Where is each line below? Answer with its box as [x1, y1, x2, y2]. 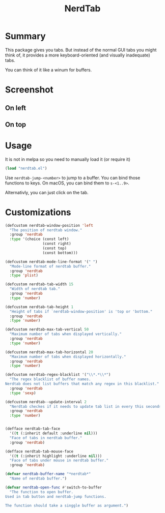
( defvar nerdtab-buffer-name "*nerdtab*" [5, 472, 91, 477]
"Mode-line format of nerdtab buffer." [9, 264, 91, 269]
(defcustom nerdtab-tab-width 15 [5, 282, 74, 287]
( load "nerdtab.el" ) [5, 166, 48, 171]
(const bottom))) [42, 250, 78, 255]
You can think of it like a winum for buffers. [5, 67, 92, 73]
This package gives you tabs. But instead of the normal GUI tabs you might [5, 47, 157, 53]
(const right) [42, 241, 71, 246]
